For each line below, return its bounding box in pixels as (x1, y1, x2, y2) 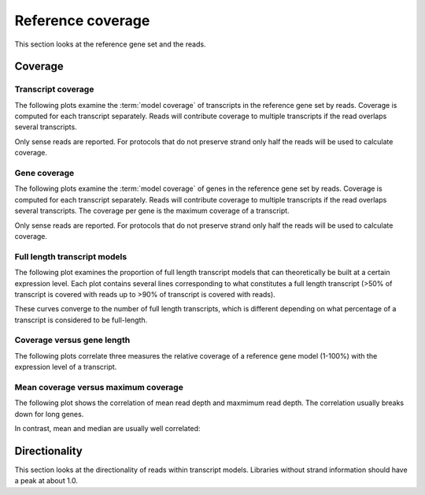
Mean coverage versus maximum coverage (14, 381, 184, 393)
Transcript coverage (14, 84, 94, 95)
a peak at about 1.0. (14, 476, 79, 486)
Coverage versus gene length (14, 335, 131, 346)
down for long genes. (14, 409, 84, 419)
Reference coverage (14, 12, 150, 29)
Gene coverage (14, 168, 75, 179)
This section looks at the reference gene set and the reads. (14, 39, 206, 49)
